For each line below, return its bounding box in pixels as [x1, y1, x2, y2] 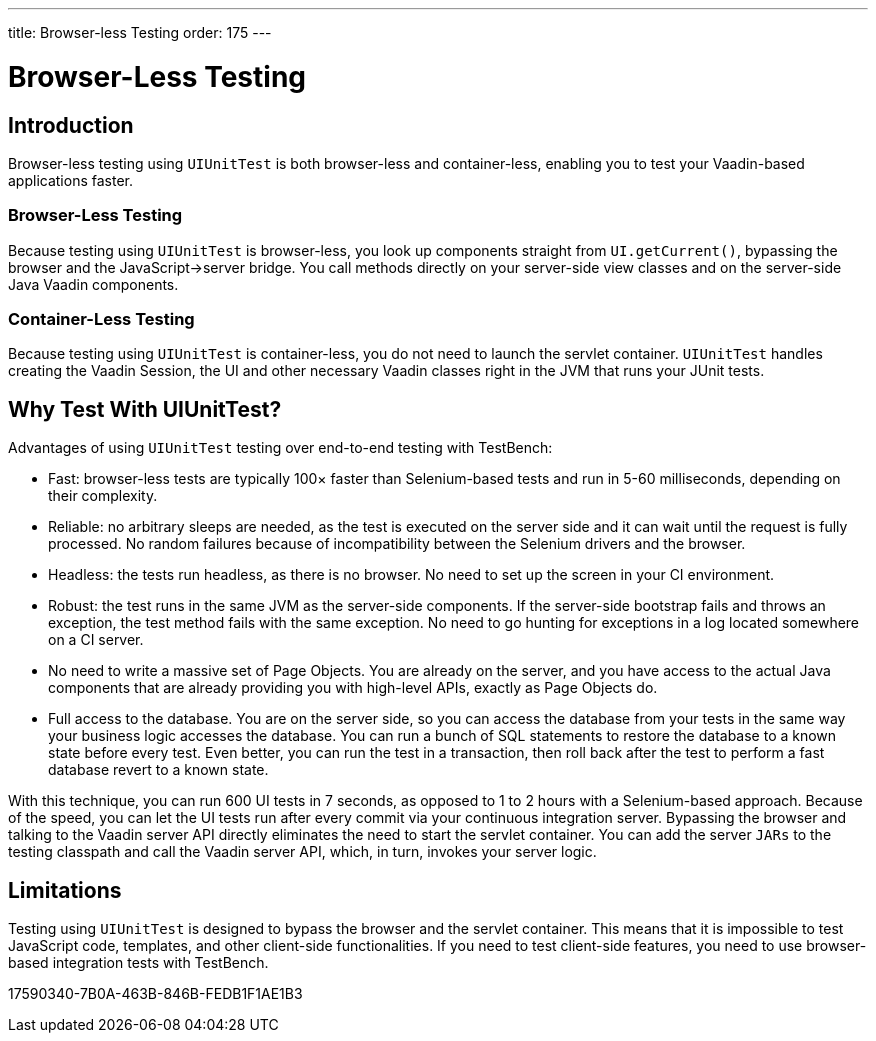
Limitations [8, 877, 122, 903]
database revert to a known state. [48, 761, 269, 779]
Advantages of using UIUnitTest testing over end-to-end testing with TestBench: [8, 439, 553, 457]
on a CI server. [48, 631, 144, 649]
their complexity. [48, 487, 158, 505]
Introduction [8, 112, 134, 138]
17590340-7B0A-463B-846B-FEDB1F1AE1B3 [8, 985, 303, 1003]
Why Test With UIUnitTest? [8, 396, 282, 422]
